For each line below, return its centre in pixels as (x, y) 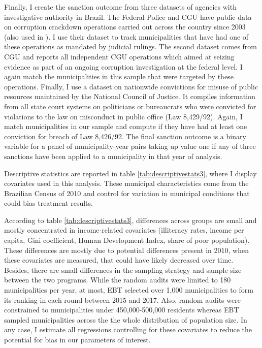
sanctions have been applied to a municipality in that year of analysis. (113, 156)
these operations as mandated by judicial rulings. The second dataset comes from (131, 46)
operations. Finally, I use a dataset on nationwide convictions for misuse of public (131, 86)
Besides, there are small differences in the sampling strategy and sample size (123, 270)
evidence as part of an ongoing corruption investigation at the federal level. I (123, 66)
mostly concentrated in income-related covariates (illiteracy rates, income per (124, 230)
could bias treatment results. (48, 203)
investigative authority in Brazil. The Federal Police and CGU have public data (128, 17)
